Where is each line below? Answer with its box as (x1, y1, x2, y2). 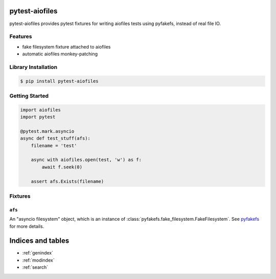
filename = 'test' (31, 143, 77, 148)
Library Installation (9, 63, 58, 71)
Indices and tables (9, 237, 70, 245)
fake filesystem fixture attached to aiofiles (22, 43, 111, 50)
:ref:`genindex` (22, 250, 54, 256)
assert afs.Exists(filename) (31, 178, 104, 184)
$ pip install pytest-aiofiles (20, 78, 99, 84)
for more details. (9, 223, 44, 229)
